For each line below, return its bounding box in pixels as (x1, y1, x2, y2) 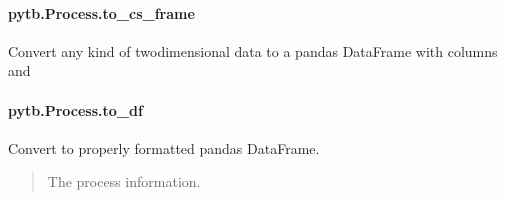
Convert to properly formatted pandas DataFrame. (8, 137, 320, 158)
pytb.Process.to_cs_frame (8, 2, 195, 23)
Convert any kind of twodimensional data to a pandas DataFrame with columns (8, 40, 498, 61)
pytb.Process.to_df (8, 99, 143, 120)
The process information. (47, 171, 201, 192)
